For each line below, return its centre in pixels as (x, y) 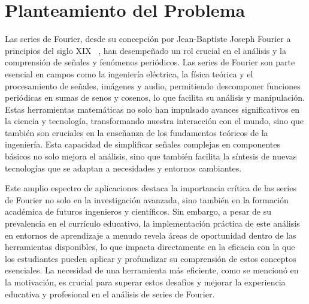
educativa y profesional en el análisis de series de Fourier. (110, 294)
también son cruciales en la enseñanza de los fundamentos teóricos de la (137, 132)
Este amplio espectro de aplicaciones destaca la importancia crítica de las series (151, 188)
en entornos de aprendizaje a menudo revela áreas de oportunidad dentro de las (151, 235)
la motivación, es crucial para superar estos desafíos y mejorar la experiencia (145, 282)
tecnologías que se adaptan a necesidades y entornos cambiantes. (123, 168)
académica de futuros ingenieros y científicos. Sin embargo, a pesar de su (138, 211)
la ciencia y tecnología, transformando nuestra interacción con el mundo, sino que (154, 121)
